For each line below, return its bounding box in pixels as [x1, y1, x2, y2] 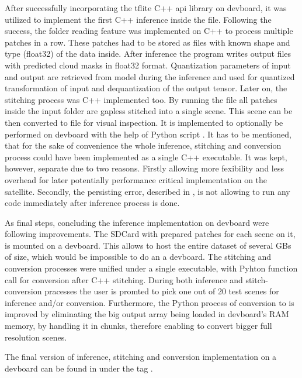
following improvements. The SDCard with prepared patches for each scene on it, [5, 228, 296, 240]
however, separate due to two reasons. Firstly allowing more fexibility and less [5, 162, 284, 174]
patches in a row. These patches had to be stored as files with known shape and [5, 36, 290, 48]
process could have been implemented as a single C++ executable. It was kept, [5, 150, 287, 163]
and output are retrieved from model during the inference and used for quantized [5, 70, 295, 83]
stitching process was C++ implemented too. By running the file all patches [5, 93, 277, 105]
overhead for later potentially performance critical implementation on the [5, 173, 268, 185]
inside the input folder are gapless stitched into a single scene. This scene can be [5, 105, 293, 117]
